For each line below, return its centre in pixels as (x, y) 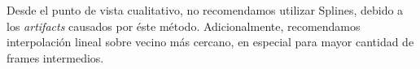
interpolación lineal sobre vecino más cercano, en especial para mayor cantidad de (210, 42)
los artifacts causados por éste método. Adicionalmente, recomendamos (184, 26)
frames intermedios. (55, 57)
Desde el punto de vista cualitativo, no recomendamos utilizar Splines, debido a (205, 10)
